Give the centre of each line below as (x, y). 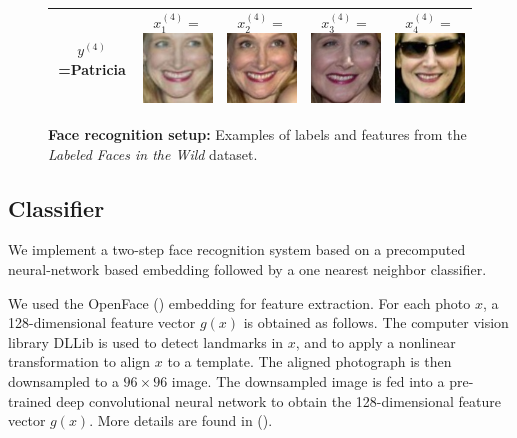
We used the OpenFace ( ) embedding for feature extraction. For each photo (239, 302)
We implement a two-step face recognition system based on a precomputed (237, 249)
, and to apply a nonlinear (375, 341)
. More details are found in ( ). (181, 420)
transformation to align (79, 361)
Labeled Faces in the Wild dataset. (153, 153)
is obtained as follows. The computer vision (376, 322)
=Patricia (92, 69)
